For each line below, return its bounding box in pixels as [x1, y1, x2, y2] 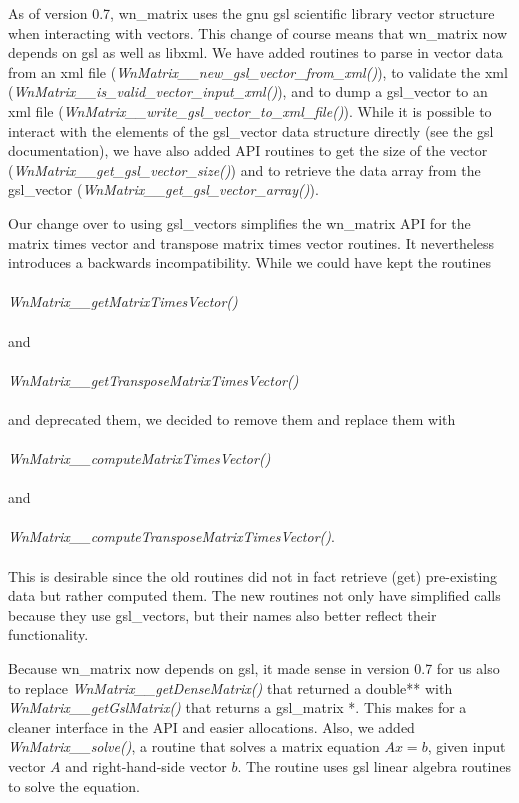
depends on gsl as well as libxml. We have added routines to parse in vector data [8, 42, 503, 63]
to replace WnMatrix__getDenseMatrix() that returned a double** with [8, 677, 453, 698]
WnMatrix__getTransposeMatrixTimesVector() [8, 369, 299, 390]
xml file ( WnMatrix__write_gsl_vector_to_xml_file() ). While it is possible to [8, 100, 492, 121]
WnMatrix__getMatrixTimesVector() [8, 291, 238, 312]
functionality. [8, 624, 89, 645]
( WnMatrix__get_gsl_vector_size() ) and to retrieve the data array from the [8, 159, 481, 180]
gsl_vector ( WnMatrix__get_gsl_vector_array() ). [8, 179, 319, 200]
